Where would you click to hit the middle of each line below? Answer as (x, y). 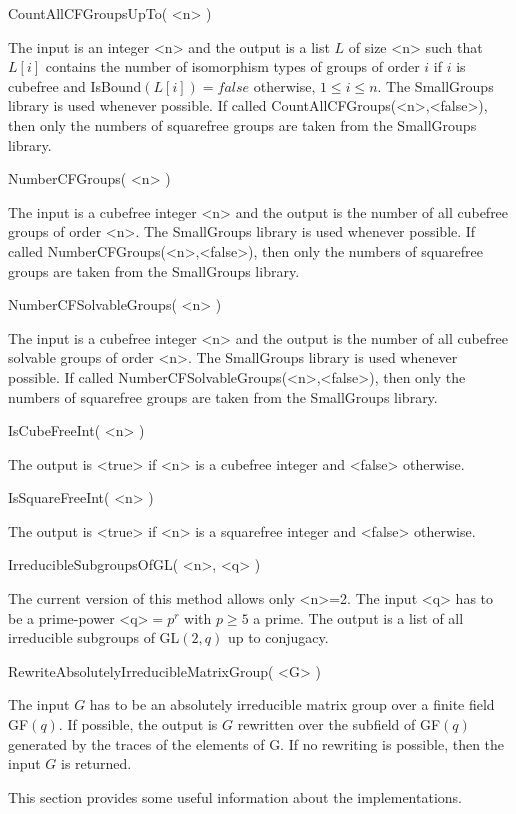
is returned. (96, 763)
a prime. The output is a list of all (358, 617)
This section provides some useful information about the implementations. (235, 796)
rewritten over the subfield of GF (339, 724)
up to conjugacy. (278, 637)
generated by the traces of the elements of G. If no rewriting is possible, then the (256, 743)
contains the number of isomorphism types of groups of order (232, 66)
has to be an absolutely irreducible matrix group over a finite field (292, 704)
